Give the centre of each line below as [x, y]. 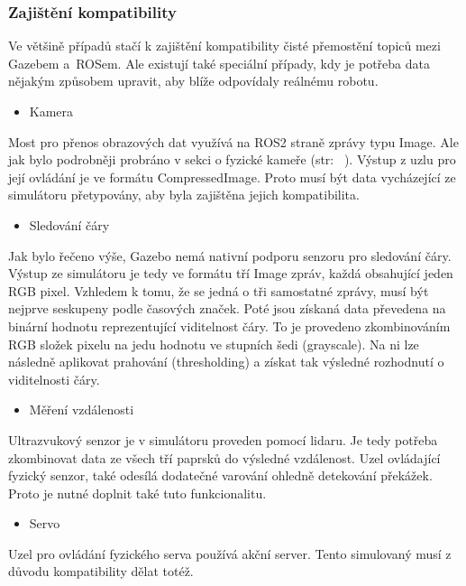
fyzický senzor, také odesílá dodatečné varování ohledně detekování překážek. [220, 475]
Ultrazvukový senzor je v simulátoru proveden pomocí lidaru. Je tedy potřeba [223, 439]
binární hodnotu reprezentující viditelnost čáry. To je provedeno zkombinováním [229, 326]
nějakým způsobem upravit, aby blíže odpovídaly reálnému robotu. [193, 81]
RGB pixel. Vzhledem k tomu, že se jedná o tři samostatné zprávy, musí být [219, 290]
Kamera [51, 111]
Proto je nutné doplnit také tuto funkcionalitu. [137, 493]
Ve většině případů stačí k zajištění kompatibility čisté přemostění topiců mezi [224, 46]
